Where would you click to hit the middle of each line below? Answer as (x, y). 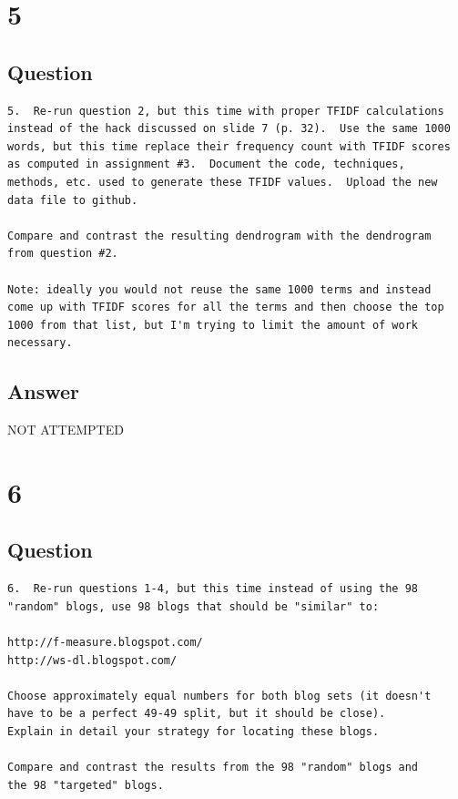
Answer (44, 391)
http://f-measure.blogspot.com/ (105, 643)
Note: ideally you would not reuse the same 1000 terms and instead (219, 289)
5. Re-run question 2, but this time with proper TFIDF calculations (226, 111)
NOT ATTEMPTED (66, 430)
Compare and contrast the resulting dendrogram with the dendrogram (219, 236)
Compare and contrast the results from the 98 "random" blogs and (213, 768)
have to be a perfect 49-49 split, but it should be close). (197, 714)
